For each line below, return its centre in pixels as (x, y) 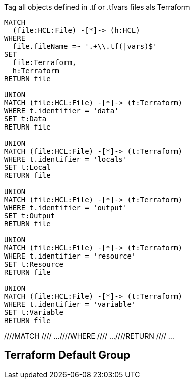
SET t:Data (25, 119)
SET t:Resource (34, 264)
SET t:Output (30, 216)
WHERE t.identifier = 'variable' (70, 304)
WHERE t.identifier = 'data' (61, 111)
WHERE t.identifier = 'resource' (70, 256)
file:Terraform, (44, 62)
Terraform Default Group (67, 355)
